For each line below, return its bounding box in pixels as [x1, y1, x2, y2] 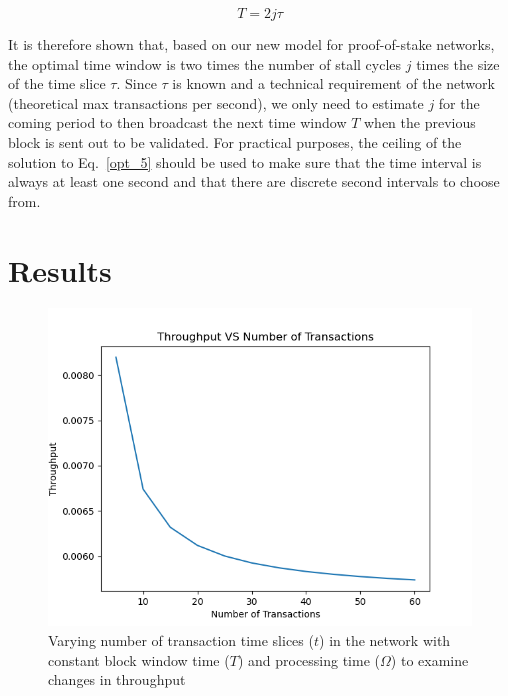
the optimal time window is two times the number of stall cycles [8, 53, 402, 74]
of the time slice [8, 73, 106, 94]
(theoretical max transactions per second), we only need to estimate [8, 92, 424, 113]
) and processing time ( [237, 649, 381, 670]
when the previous [364, 112, 476, 133]
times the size [416, 53, 500, 74]
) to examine [390, 649, 469, 670]
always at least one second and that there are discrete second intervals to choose [8, 171, 500, 192]
